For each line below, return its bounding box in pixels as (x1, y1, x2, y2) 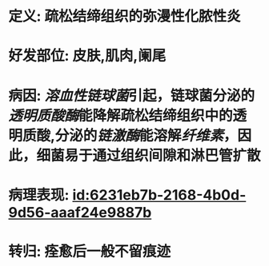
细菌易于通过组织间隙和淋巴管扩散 (36, 146, 262, 165)
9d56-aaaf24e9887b (8, 203, 152, 221)
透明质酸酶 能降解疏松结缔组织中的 (8, 106, 234, 125)
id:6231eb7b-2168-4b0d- (71, 185, 247, 204)
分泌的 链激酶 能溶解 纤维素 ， (54, 126, 238, 145)
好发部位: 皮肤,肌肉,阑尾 (8, 47, 167, 65)
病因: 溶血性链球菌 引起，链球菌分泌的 (8, 86, 255, 105)
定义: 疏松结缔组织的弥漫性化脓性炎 (8, 7, 241, 26)
